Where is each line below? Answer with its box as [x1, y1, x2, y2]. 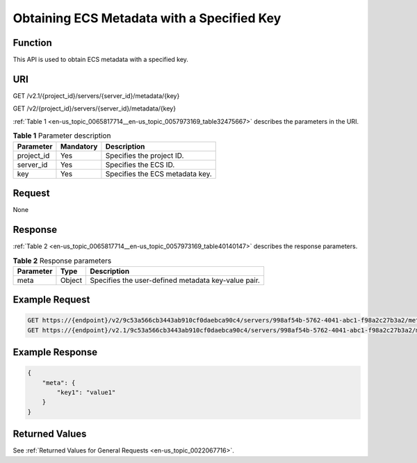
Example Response [13, 346, 97, 358]
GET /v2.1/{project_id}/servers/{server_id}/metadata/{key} [13, 91, 180, 100]
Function [13, 37, 52, 49]
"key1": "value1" [56, 389, 116, 396]
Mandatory [60, 141, 98, 151]
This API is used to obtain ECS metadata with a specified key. [13, 56, 189, 64]
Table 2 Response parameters [13, 256, 112, 266]
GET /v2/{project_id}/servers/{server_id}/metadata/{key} [13, 104, 177, 113]
